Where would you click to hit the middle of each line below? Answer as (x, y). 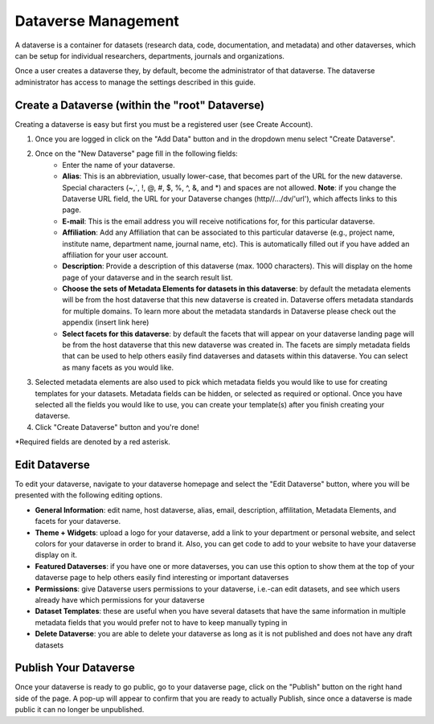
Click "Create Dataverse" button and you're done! (117, 427)
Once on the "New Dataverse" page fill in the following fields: (137, 153)
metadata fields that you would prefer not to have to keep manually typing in (161, 622)
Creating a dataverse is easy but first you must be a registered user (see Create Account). (164, 124)
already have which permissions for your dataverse (120, 599)
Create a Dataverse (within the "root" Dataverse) (140, 105)
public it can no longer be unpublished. (80, 710)
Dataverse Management (97, 21)
